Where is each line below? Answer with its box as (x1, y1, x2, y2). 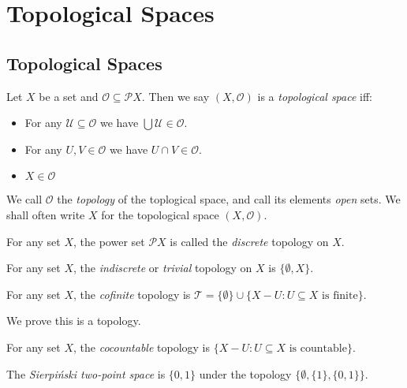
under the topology (199, 365, 292, 382)
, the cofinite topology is (73, 285, 191, 302)
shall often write (6, 206, 85, 222)
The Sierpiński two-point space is (6, 365, 166, 382)
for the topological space (101, 206, 219, 222)
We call (6, 191, 43, 207)
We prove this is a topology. (6, 312, 141, 329)
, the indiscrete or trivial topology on (73, 259, 252, 276)
